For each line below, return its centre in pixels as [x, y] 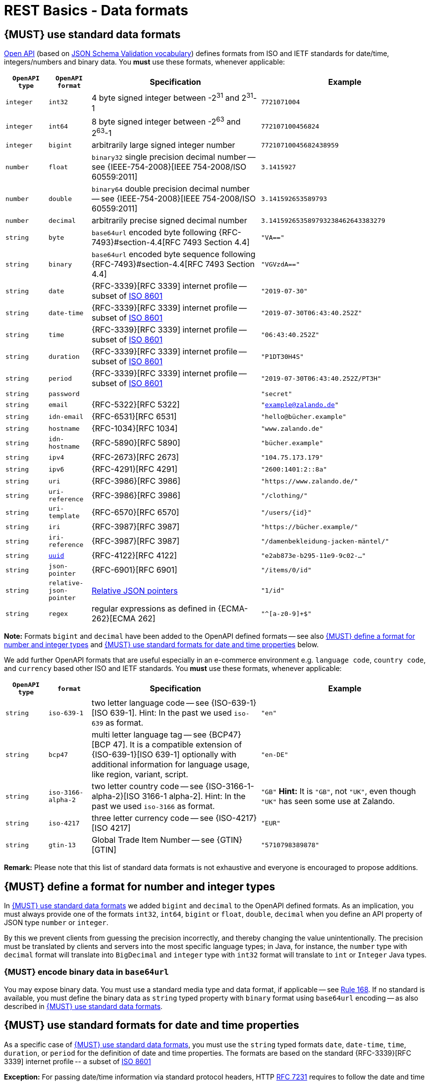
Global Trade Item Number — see [153, 840]
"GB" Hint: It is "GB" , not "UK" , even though [339, 791]
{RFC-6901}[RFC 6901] [134, 570]
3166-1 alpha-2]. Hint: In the [194, 796]
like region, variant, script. [140, 775]
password [64, 394]
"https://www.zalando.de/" [310, 481]
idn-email [66, 416]
